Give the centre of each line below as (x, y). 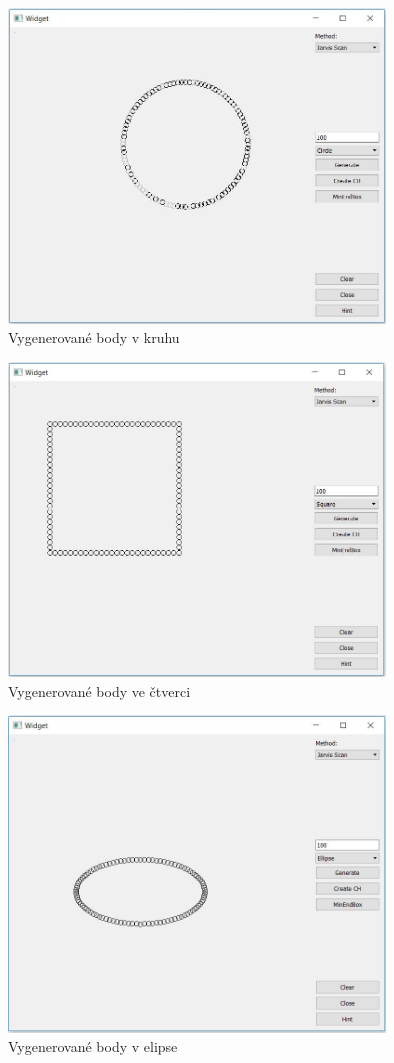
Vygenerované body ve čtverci (99, 690)
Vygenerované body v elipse (93, 1046)
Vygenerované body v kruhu (94, 337)
